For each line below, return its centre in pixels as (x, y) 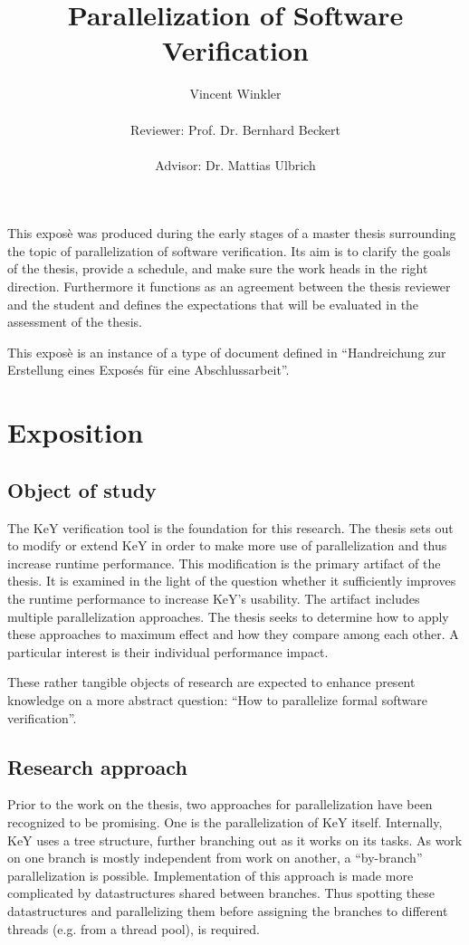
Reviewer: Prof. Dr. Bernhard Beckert (235, 129)
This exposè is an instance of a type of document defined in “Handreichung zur (227, 352)
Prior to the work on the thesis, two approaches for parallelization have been (220, 804)
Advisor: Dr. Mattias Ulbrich (235, 164)
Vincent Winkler (235, 94)
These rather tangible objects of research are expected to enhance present (211, 682)
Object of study (82, 489)
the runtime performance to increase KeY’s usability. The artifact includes (214, 598)
